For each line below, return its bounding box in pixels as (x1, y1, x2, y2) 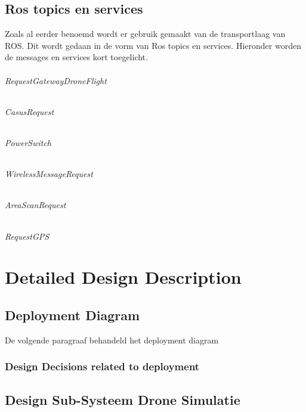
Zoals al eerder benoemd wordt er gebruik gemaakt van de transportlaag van (5, 27, 286, 40)
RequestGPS (5, 230, 50, 242)
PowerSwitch (5, 136, 51, 148)
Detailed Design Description (5, 265, 242, 289)
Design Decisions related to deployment (5, 359, 200, 374)
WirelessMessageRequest (5, 168, 93, 180)
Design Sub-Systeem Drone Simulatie (5, 390, 240, 408)
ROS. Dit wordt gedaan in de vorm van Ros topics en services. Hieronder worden (5, 39, 301, 51)
